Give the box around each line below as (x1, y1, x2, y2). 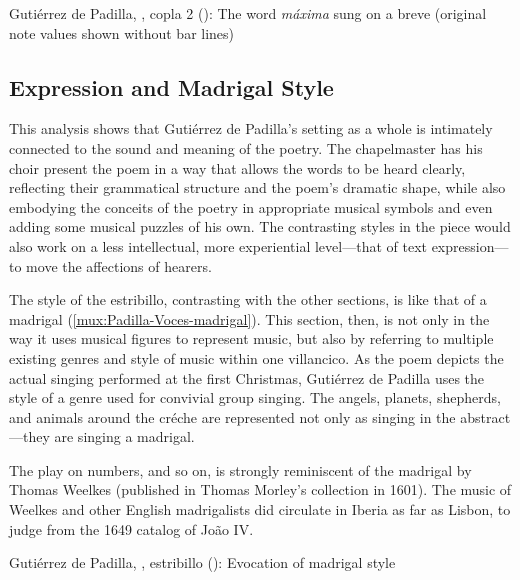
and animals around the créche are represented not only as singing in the (9, 406, 456, 427)
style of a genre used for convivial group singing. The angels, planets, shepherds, (9, 387, 501, 408)
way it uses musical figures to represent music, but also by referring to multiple (9, 328, 494, 349)
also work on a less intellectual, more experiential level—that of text (9, 235, 427, 256)
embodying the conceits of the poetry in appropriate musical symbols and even (9, 196, 493, 217)
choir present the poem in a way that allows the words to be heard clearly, (9, 157, 466, 178)
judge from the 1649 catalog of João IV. (9, 518, 254, 539)
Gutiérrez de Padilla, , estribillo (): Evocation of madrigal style (9, 552, 396, 573)
